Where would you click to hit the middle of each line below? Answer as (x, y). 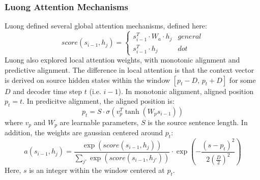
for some (242, 80)
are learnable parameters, (99, 122)
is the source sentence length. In (198, 122)
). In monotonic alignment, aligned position (186, 91)
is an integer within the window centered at (97, 170)
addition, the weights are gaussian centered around (84, 132)
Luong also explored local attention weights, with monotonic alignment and (122, 60)
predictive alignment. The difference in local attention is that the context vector (129, 70)
